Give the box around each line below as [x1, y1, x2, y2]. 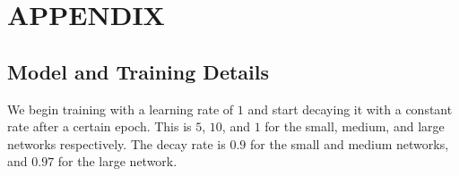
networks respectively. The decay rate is [7, 134, 226, 153]
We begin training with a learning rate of [7, 99, 234, 118]
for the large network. [57, 152, 178, 171]
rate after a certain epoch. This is [7, 117, 192, 136]
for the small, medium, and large [264, 117, 445, 136]
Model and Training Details [7, 57, 270, 85]
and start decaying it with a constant [247, 99, 453, 118]
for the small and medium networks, [249, 134, 449, 153]
